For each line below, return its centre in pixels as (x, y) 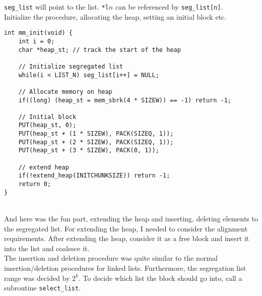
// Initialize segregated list (71, 66)
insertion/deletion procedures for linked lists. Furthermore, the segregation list (125, 268)
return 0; (35, 184)
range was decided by (37, 278)
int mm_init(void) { (39, 33)
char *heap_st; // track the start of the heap (100, 50)
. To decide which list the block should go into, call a (160, 278)
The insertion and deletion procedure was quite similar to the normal (111, 258)
